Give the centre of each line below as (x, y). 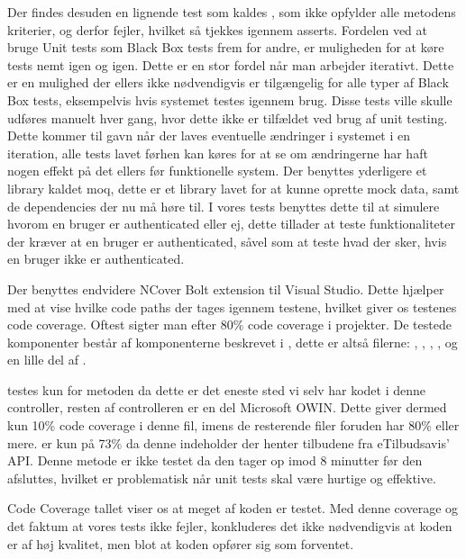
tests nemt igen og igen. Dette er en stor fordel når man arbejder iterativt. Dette (231, 64)
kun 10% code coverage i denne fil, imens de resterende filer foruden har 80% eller (233, 425)
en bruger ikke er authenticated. (96, 259)
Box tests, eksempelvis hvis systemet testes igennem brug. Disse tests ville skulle (230, 99)
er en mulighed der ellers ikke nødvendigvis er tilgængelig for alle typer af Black (228, 82)
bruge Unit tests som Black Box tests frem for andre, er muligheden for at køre (226, 47)
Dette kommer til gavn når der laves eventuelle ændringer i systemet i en (209, 135)
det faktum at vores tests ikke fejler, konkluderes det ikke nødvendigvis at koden (230, 526)
